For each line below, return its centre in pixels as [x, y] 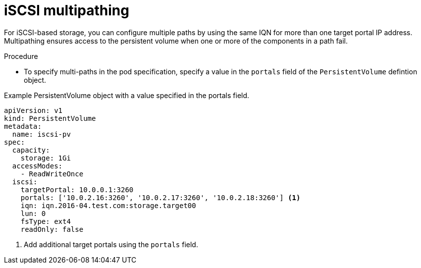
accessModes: [37, 166]
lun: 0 [33, 213]
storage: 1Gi [46, 158]
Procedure [21, 56]
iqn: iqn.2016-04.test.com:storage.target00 [108, 205]
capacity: [31, 150]
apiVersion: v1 [33, 110]
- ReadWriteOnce [52, 174]
